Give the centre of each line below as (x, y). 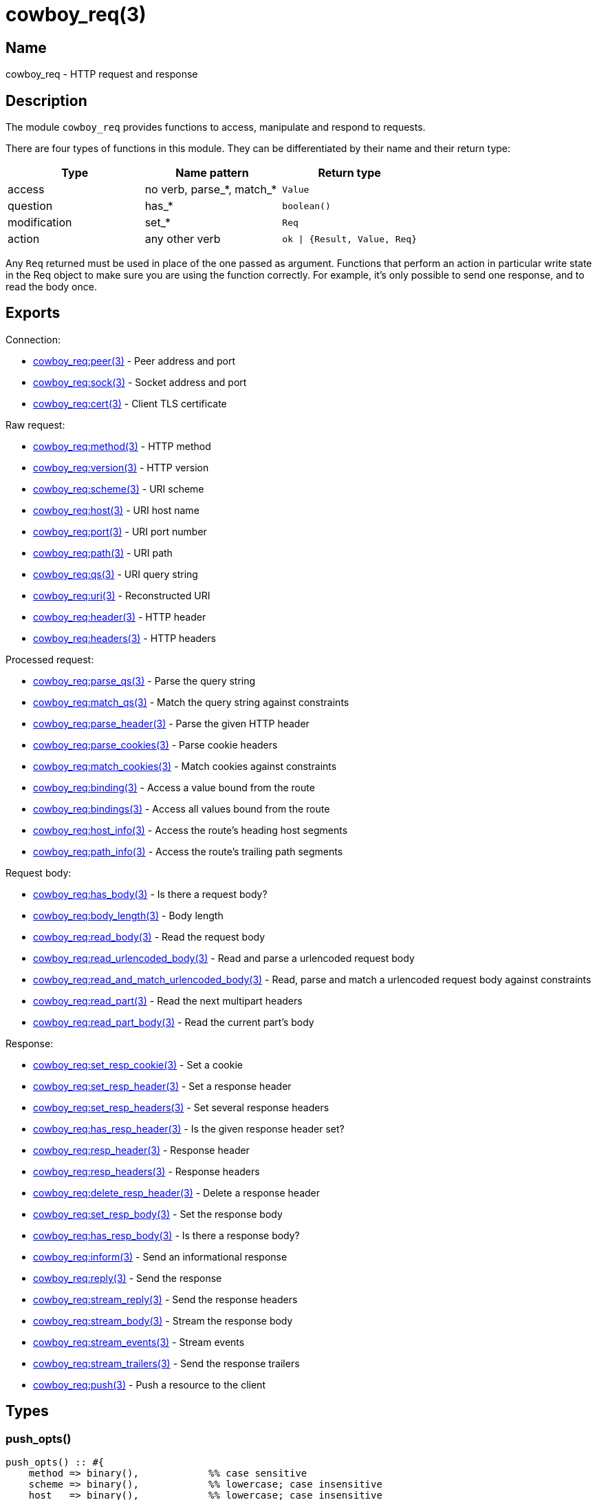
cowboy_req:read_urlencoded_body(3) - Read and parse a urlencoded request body (224, 958)
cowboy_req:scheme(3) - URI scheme (119, 489)
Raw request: (35, 425)
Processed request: (50, 659)
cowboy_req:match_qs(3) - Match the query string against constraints (191, 702)
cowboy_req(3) (76, 14)
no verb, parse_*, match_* (211, 190)
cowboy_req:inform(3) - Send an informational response (160, 1256)
